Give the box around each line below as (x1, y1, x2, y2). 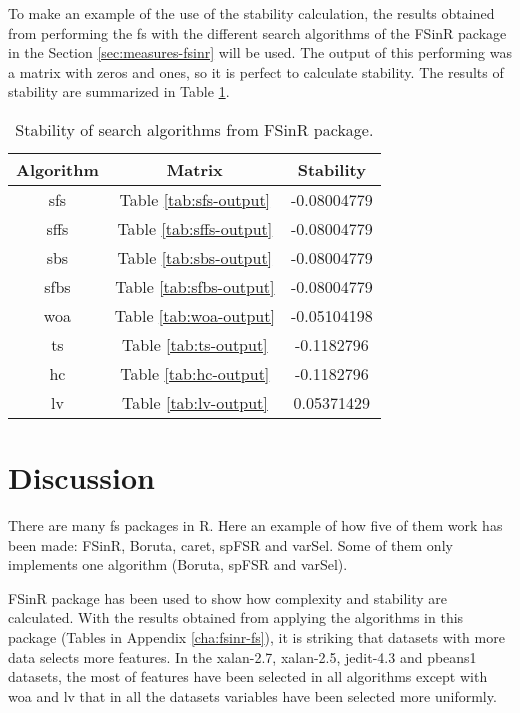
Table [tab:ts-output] (122, 332, 268, 356)
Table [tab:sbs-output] (117, 245, 273, 269)
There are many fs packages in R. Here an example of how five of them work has (8, 515, 503, 536)
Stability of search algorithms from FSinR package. (15, 117, 374, 141)
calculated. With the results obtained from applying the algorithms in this (8, 607, 464, 628)
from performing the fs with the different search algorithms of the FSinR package (8, 22, 507, 43)
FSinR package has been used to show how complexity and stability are (8, 587, 447, 608)
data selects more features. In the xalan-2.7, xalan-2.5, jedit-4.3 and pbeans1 (8, 646, 477, 667)
